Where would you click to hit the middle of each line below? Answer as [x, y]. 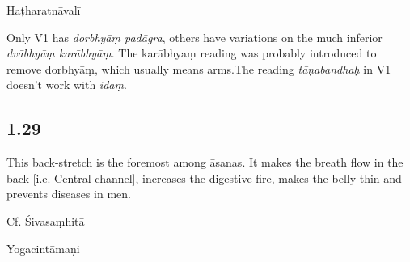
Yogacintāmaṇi [43, 248]
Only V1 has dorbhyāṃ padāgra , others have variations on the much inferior [194, 37]
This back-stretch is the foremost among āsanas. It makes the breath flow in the [205, 162]
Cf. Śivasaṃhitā [46, 220]
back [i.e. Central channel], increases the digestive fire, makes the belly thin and [204, 177]
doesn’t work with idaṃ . [67, 85]
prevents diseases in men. [69, 194]
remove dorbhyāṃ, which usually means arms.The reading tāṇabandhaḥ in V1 [199, 68]
